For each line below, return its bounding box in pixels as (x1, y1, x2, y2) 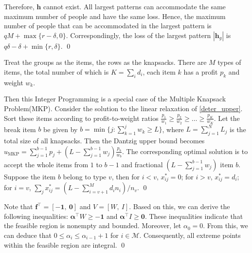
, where (162, 124, 184, 134)
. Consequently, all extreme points (139, 230, 241, 240)
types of (217, 57, 241, 67)
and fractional (121, 159, 163, 169)
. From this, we (203, 220, 248, 231)
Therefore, (4, 1, 35, 11)
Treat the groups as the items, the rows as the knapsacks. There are (4, 57, 207, 67)
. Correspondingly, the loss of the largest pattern (66, 30, 211, 40)
